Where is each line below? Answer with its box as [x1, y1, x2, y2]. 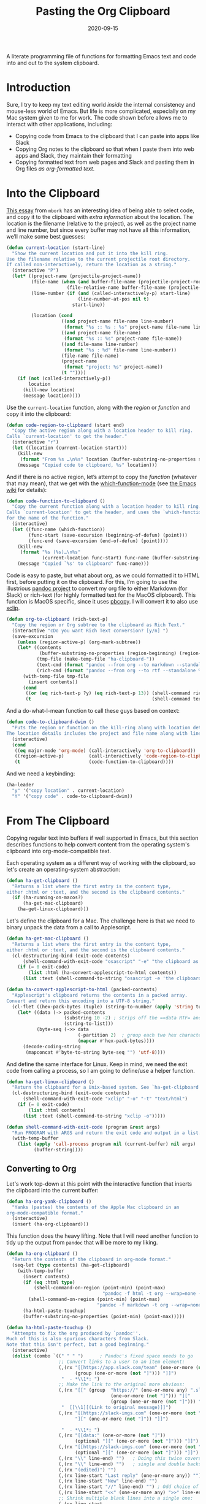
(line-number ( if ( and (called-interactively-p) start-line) [31, 290, 191, 296]
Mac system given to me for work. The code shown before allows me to [6, 113, 188, 121]
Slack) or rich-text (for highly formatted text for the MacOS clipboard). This [6, 591, 196, 599]
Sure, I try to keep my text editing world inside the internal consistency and [6, 101, 196, 108]
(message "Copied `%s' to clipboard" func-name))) [17, 561, 150, 567]
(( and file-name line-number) [61, 341, 139, 347]
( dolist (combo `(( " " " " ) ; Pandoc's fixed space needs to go [12, 1353, 193, 1359]
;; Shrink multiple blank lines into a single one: [58, 1495, 193, 1502]
